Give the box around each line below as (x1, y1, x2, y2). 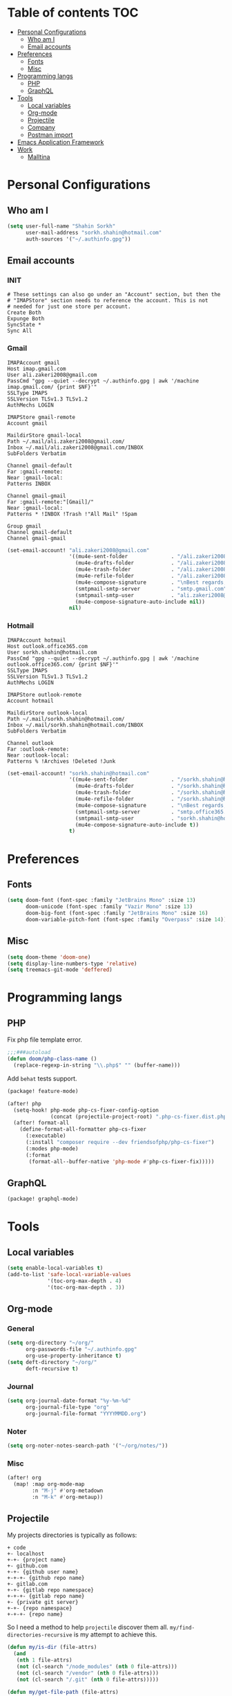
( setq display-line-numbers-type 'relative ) (7, 960, 137, 967)
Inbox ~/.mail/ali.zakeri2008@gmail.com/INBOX (7, 444, 144, 451)
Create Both (7, 309, 41, 316)
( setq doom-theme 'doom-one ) (7, 953, 91, 961)
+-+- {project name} (7, 1556, 67, 1564)
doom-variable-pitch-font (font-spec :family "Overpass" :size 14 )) (25, 916, 227, 923)
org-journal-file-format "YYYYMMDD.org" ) (25, 1410, 147, 1417)
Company (27, 123, 55, 131)
